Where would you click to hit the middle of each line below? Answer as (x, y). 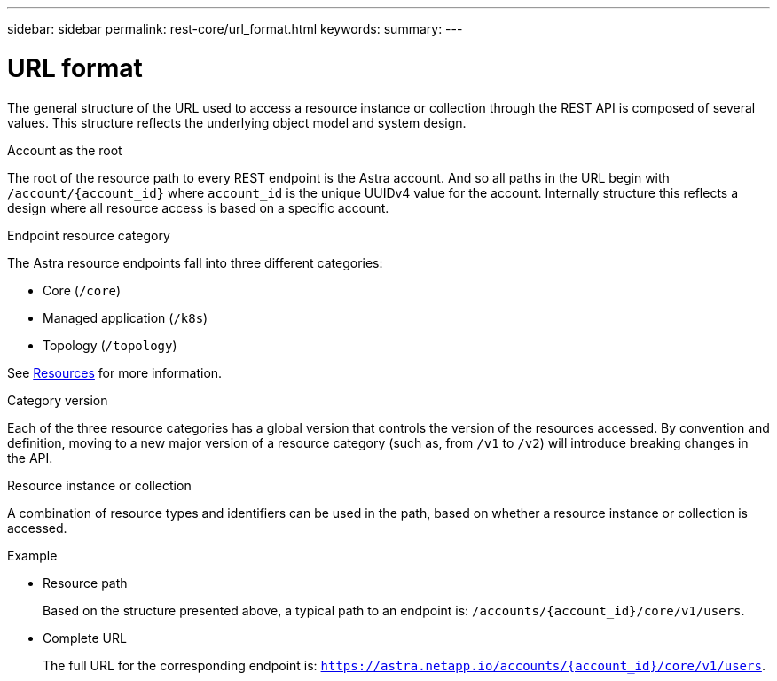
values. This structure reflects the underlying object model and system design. (237, 122)
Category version (58, 400)
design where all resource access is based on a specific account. (198, 207)
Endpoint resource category (89, 235)
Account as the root (65, 150)
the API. (30, 458)
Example (32, 555)
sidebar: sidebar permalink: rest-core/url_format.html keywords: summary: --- (235, 29)
